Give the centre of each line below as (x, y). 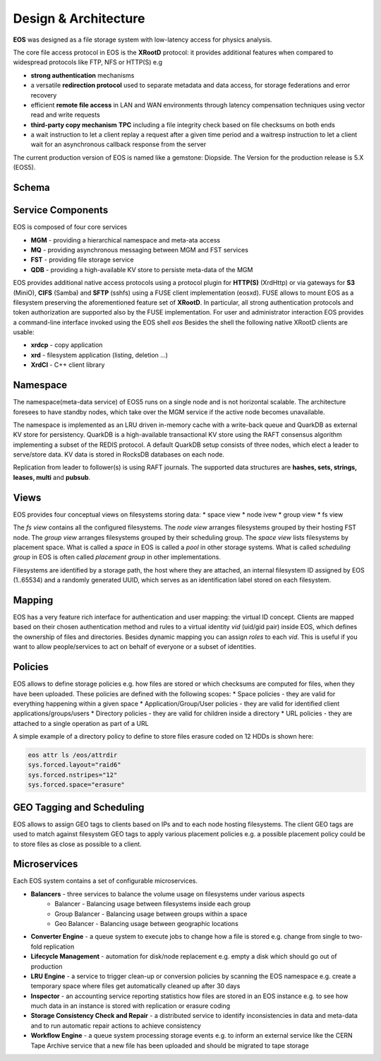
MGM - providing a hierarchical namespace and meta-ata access (126, 240)
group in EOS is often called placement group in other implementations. (117, 557)
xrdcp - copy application (67, 345)
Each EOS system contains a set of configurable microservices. (105, 881)
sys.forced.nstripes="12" (73, 775)
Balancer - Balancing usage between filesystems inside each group (152, 904)
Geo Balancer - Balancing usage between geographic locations (147, 923)
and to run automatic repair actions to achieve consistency (116, 1026)
